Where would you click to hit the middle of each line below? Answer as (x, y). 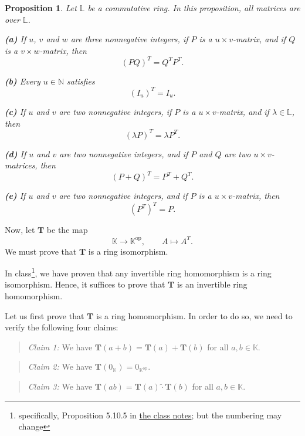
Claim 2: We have (60, 366)
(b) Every (23, 81)
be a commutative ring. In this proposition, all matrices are (194, 8)
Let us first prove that (45, 315)
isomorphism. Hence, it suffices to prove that (85, 284)
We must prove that (41, 251)
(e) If (15, 196)
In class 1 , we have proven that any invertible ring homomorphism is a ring (138, 272)
